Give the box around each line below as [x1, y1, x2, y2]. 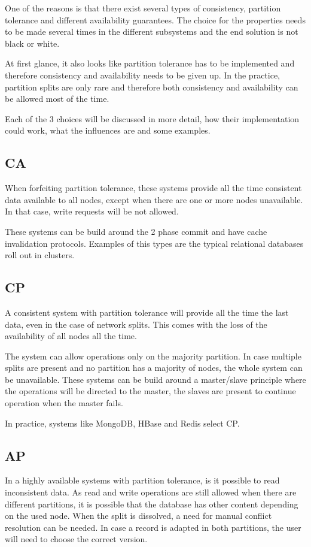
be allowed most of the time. [5, 92, 109, 105]
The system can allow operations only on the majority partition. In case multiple [5, 349, 301, 362]
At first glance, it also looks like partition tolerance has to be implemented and [5, 57, 295, 69]
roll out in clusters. [5, 249, 75, 261]
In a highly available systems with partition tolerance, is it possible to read [5, 474, 280, 486]
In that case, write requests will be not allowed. [5, 205, 179, 217]
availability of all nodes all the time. [5, 330, 137, 342]
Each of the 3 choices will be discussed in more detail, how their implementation [5, 112, 300, 125]
